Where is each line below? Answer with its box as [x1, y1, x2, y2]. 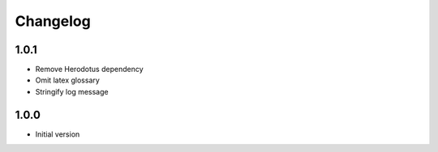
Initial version [35, 129, 80, 139]
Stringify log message [35, 87, 109, 96]
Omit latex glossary [35, 75, 101, 85]
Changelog [15, 12, 91, 30]
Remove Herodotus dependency [35, 65, 144, 74]
